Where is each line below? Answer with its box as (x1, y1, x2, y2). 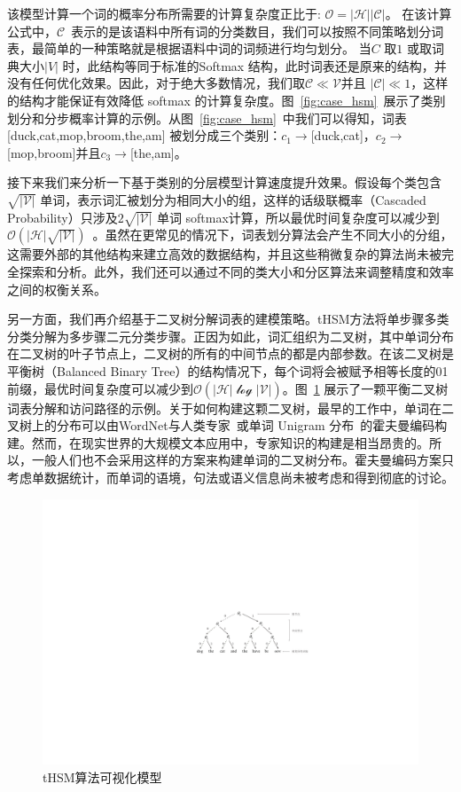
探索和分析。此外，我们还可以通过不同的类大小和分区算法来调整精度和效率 (19, 263, 454, 281)
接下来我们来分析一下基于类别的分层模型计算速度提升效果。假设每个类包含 (7, 173, 441, 192)
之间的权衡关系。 (7, 279, 106, 298)
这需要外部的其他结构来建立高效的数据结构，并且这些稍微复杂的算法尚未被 (7, 245, 441, 263)
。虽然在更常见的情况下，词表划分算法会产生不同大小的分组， (92, 225, 453, 244)
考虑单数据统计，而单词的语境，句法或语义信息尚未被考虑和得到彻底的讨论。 (7, 468, 454, 486)
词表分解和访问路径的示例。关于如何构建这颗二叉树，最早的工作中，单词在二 (7, 398, 454, 417)
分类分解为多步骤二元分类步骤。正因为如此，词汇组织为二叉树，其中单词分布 (7, 326, 454, 345)
